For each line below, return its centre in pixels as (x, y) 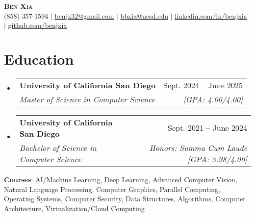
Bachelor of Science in (58, 147)
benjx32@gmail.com (84, 15)
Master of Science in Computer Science (87, 99)
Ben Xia (18, 6)
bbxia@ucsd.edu (144, 15)
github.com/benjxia (38, 25)
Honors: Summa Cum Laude (198, 147)
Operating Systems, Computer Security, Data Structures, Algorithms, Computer (125, 199)
